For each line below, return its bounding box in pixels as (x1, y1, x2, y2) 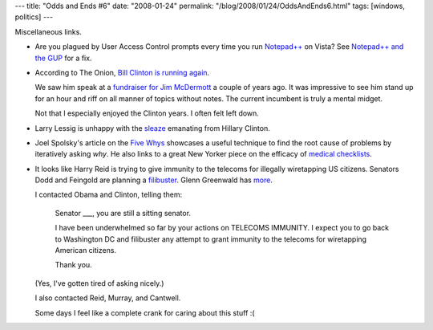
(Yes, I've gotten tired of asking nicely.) (34, 278, 164, 288)
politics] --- (14, 12, 54, 22)
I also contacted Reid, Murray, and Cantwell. (34, 293, 181, 303)
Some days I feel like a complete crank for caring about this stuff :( (34, 308, 255, 317)
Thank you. (55, 260, 92, 270)
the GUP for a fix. (34, 53, 92, 63)
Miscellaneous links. (14, 26, 82, 36)
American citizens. (55, 246, 116, 255)
